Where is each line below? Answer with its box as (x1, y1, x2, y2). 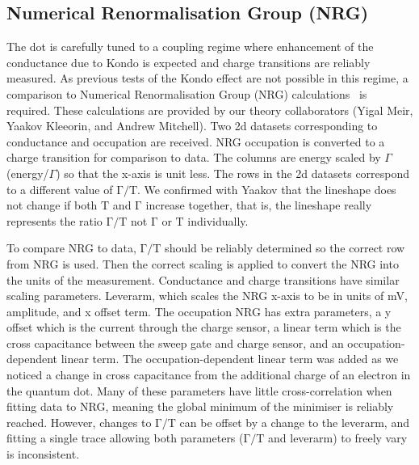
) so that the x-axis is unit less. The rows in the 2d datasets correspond (56, 164, 410, 181)
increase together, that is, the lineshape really (145, 197, 372, 213)
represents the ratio (6, 212, 103, 229)
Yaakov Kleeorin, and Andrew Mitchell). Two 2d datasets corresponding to (6, 117, 378, 134)
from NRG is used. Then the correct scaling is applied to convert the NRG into (6, 255, 399, 272)
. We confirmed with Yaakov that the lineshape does (137, 180, 396, 197)
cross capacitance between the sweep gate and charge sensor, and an (6, 334, 344, 351)
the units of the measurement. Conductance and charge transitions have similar (6, 271, 400, 288)
